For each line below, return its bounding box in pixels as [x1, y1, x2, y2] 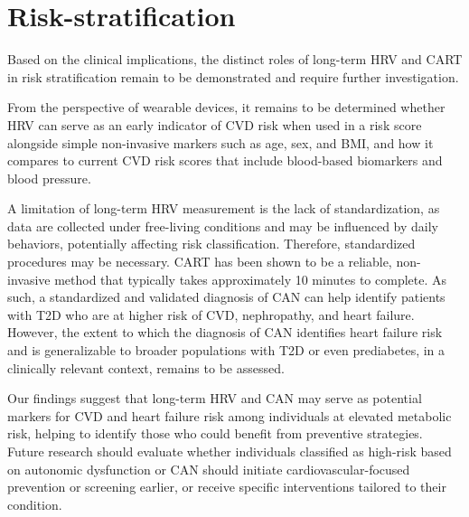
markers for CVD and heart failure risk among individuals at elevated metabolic [7, 406, 452, 425]
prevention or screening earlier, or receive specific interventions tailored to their [7, 477, 446, 496]
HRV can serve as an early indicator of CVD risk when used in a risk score [7, 115, 422, 134]
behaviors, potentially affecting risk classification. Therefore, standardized [7, 234, 416, 253]
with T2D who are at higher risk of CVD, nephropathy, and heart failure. [7, 305, 415, 324]
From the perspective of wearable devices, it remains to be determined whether [7, 98, 446, 117]
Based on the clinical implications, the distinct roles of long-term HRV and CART [7, 50, 463, 69]
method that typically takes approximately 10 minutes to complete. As [54, 269, 447, 288]
